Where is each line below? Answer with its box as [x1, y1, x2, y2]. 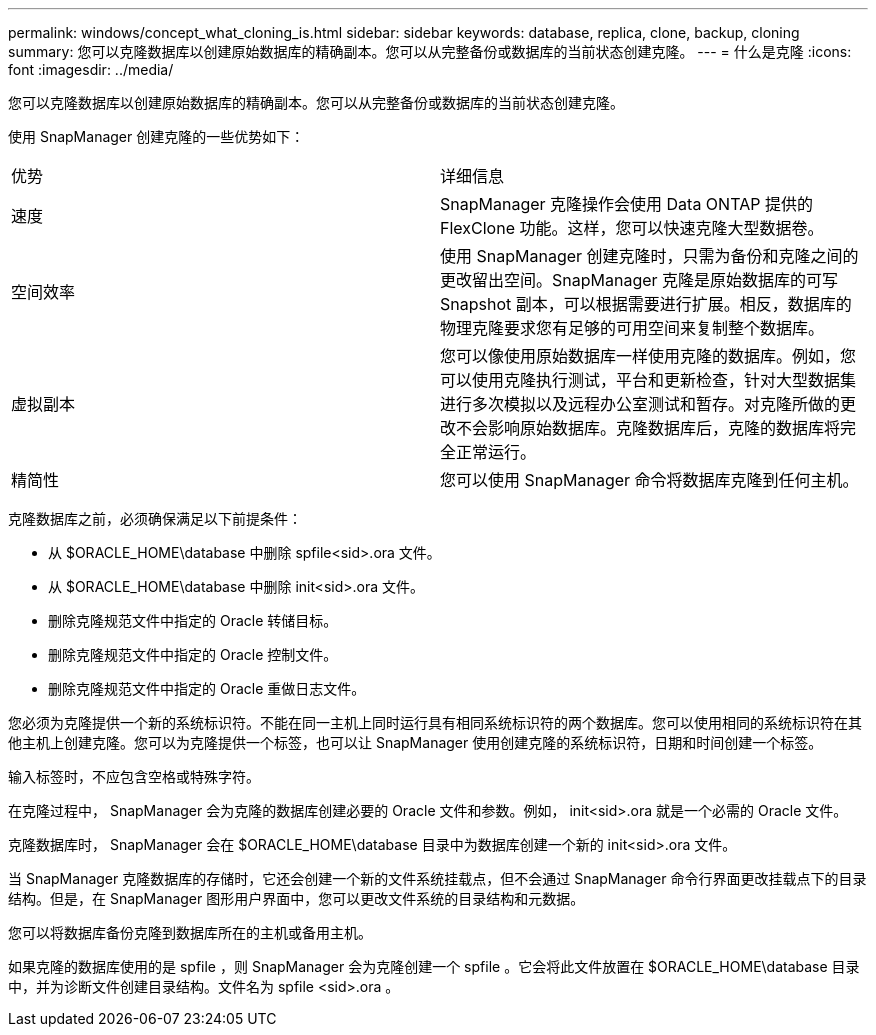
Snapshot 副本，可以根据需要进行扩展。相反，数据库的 [440, 294, 852, 314]
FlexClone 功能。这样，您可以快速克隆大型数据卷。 [440, 218, 824, 238]
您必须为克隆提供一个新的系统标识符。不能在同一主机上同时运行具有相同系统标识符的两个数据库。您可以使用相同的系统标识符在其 [8, 714, 862, 731]
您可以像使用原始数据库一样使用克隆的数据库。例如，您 [440, 346, 857, 366]
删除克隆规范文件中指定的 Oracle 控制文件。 [48, 646, 338, 663]
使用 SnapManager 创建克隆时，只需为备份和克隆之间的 [440, 246, 859, 266]
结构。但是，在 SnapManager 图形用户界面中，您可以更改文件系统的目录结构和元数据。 [8, 890, 585, 907]
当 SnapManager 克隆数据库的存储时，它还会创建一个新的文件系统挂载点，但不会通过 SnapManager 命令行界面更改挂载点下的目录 [8, 870, 867, 887]
